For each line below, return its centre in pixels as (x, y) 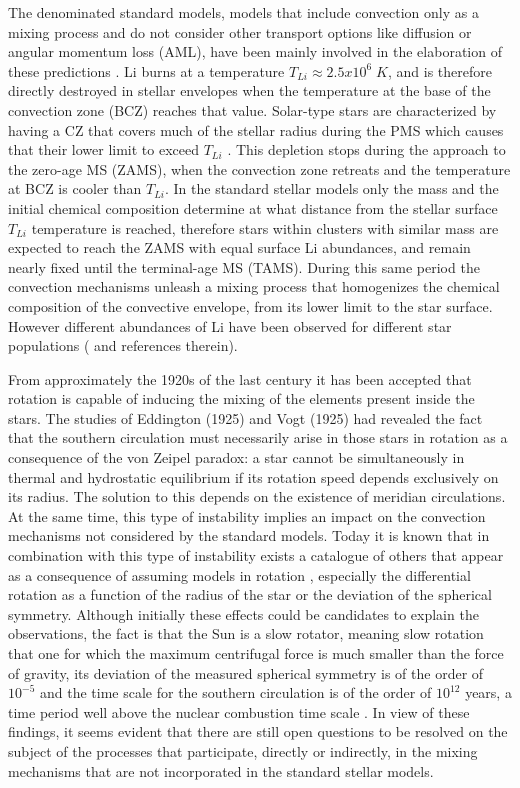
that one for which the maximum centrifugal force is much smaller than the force (256, 653)
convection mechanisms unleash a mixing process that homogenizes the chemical (254, 286)
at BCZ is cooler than (75, 188)
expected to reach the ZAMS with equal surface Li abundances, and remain (239, 247)
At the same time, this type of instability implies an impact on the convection (247, 515)
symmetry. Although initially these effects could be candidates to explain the (243, 613)
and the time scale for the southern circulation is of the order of (235, 692)
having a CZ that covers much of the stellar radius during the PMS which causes (256, 129)
